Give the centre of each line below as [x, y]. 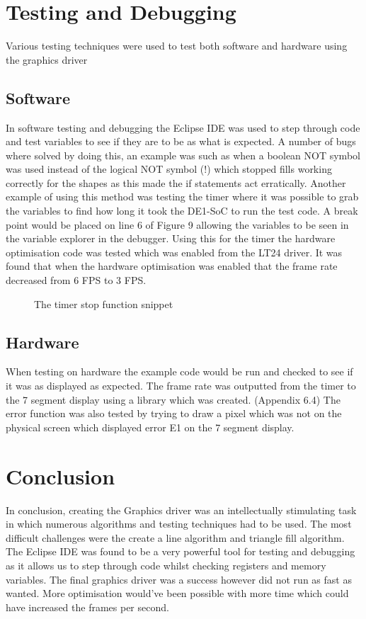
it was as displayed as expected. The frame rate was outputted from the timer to [181, 386]
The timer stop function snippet [104, 303]
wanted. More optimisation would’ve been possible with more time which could [177, 593]
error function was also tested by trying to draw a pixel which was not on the [174, 413]
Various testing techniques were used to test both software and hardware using [177, 46]
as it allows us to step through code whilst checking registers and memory [166, 565]
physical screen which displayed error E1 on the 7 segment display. [150, 427]
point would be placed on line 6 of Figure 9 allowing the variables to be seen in [177, 224]
